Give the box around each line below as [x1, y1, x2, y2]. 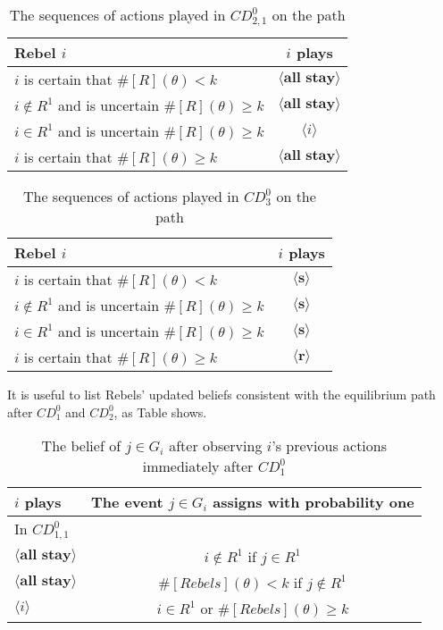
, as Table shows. [113, 402, 207, 421]
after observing [169, 435, 263, 457]
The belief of [41, 435, 121, 457]
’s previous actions [272, 435, 388, 457]
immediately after [142, 456, 254, 477]
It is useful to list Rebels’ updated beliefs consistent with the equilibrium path [7, 384, 436, 403]
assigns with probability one [213, 491, 414, 513]
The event [91, 491, 163, 513]
